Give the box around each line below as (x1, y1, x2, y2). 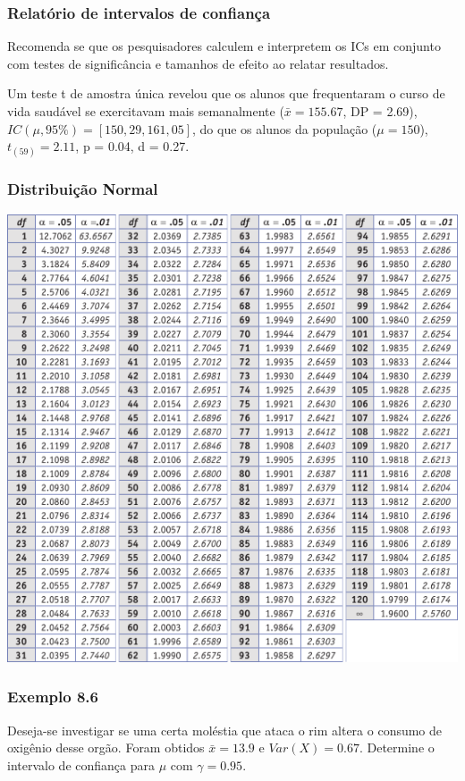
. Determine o (359, 738, 435, 757)
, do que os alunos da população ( (192, 119, 377, 138)
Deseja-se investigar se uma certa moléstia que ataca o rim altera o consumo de (7, 720, 443, 739)
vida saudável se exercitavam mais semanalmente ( (7, 102, 284, 120)
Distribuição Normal (7, 178, 158, 200)
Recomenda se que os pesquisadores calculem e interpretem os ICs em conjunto (7, 37, 441, 55)
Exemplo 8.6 (7, 685, 98, 708)
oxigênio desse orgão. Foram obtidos (7, 738, 205, 757)
